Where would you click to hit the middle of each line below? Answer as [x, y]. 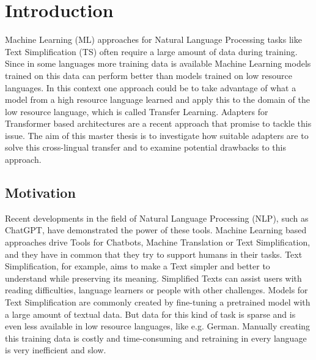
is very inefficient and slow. [56, 350]
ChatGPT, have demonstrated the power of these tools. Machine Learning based [156, 230]
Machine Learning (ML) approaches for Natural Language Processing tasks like [153, 39]
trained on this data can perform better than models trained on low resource [149, 75]
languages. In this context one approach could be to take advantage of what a [151, 87]
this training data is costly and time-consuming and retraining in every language [156, 338]
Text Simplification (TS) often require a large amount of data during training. [151, 51]
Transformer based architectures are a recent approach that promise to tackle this [158, 123]
